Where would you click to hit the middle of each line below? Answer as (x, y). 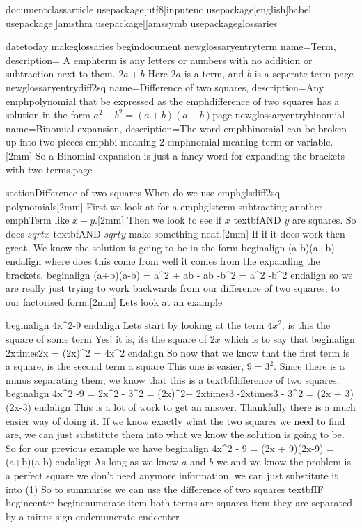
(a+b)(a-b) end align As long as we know (92, 461)
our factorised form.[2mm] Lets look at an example (114, 301)
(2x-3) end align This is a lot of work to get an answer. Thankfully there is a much (181, 407)
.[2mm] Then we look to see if (158, 220)
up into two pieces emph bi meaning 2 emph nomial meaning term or (150, 142)
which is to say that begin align (289, 339)
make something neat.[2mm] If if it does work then (237, 233)
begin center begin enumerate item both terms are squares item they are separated (179, 503)
